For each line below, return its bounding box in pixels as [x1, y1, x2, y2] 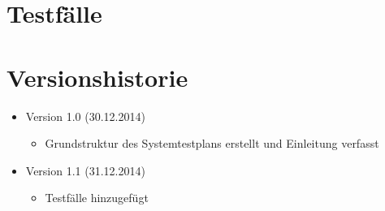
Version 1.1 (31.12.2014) [25, 161, 145, 179]
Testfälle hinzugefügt [45, 189, 149, 206]
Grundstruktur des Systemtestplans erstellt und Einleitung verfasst [45, 135, 379, 152]
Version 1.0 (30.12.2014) [25, 107, 145, 124]
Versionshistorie [6, 60, 188, 93]
